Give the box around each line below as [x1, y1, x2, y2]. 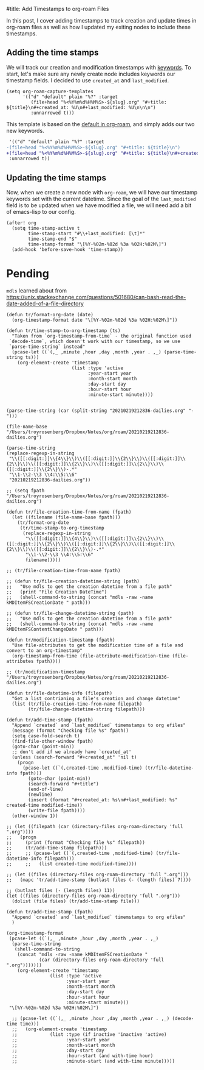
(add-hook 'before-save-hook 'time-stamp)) [12, 247, 123, 253]
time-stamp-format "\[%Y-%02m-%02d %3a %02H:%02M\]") [28, 241, 167, 247]
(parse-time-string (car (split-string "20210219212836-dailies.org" [6, 408, 186, 414]
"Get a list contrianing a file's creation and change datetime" [12, 696, 181, 702]
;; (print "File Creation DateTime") [6, 589, 107, 595]
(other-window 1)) [12, 813, 59, 819]
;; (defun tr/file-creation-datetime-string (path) [6, 578, 140, 584]
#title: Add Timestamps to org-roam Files [6, 5, 109, 12]
